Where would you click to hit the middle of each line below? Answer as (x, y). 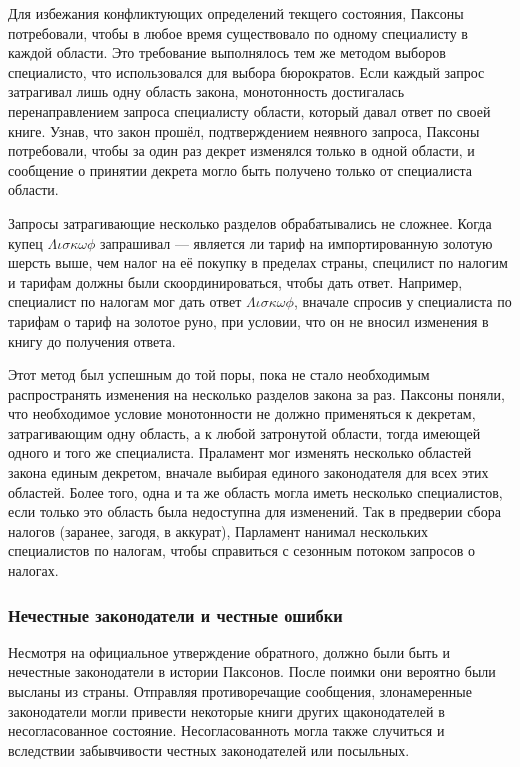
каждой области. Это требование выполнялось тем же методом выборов (227, 52)
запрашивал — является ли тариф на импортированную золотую (296, 242)
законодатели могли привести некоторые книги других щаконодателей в (226, 710)
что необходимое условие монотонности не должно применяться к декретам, (242, 413)
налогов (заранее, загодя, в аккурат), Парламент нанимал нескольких (218, 530)
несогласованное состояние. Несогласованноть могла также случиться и (226, 730)
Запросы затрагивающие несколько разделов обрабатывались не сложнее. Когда (250, 222)
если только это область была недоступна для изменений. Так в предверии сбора (254, 511)
